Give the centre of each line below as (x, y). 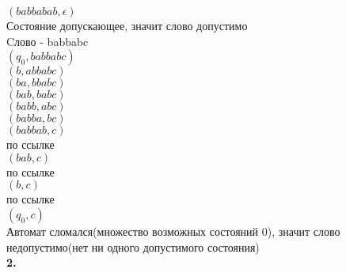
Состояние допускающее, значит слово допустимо (127, 25)
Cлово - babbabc (48, 41)
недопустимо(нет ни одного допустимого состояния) (133, 246)
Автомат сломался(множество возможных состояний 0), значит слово (173, 231)
